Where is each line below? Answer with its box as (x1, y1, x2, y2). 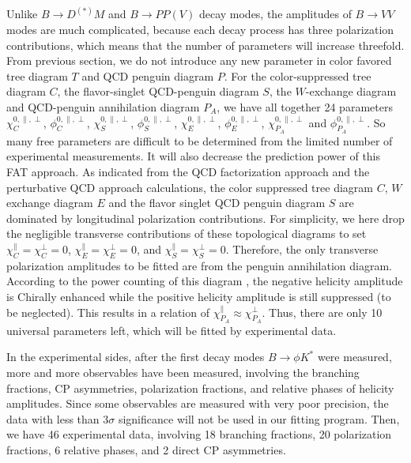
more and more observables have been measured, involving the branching (6, 363, 360, 380)
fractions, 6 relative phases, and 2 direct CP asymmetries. (6, 441, 286, 457)
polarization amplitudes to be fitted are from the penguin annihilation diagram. (6, 257, 392, 273)
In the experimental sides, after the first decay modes (6, 348, 265, 365)
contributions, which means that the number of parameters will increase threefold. (6, 36, 405, 53)
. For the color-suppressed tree (224, 67, 371, 84)
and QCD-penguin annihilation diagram (6, 99, 200, 115)
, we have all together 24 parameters (217, 99, 393, 115)
